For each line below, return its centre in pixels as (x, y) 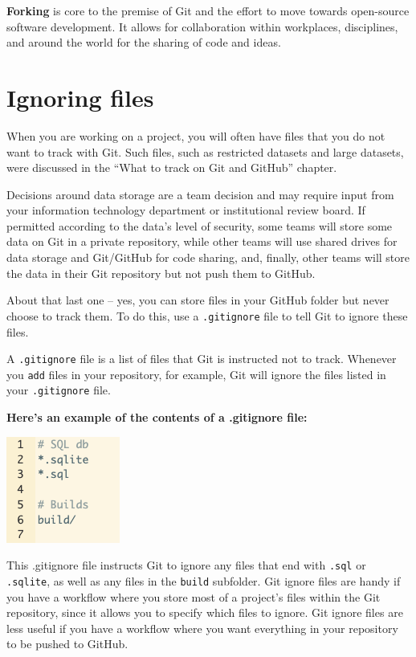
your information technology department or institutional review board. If (186, 210)
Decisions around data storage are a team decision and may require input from (200, 194)
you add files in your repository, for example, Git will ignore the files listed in (196, 374)
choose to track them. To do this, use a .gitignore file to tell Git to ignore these (207, 315)
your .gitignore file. (59, 390)
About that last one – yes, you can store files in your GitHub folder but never (198, 300)
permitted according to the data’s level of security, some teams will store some (200, 225)
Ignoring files (80, 97)
